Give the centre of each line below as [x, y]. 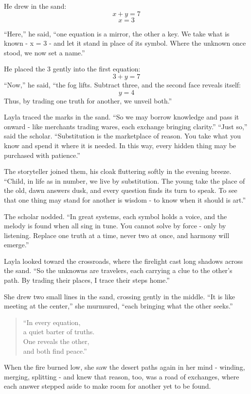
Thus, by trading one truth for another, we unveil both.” [88, 100]
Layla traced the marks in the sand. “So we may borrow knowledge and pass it [122, 117]
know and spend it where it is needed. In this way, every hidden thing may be [120, 145]
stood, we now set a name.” [45, 52]
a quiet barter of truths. [59, 332]
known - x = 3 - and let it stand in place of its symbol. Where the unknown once [125, 43]
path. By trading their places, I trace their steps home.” [87, 280]
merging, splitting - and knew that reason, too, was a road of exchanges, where [122, 376]
